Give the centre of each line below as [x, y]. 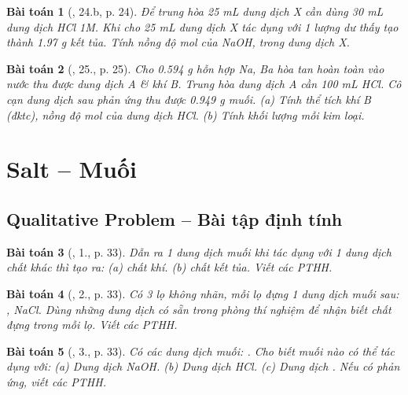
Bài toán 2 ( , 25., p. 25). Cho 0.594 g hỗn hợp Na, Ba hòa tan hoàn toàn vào [195, 68]
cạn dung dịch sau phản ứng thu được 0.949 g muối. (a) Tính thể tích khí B [189, 99]
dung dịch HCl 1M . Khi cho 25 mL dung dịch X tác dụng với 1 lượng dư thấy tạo [202, 26]
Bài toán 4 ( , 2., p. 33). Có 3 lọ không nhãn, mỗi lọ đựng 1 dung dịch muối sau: [203, 293]
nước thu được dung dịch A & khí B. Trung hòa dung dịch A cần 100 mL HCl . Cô [204, 84]
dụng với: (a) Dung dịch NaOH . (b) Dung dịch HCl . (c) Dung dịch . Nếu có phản [203, 366]
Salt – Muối [72, 169]
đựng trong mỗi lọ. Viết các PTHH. [92, 325]
